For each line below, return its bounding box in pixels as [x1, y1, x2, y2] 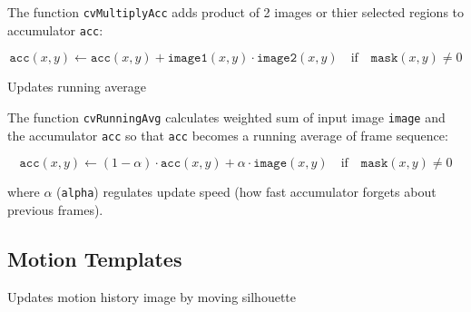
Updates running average [7, 77, 147, 96]
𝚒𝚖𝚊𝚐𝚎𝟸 [256, 52, 298, 65]
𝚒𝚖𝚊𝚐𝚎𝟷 [167, 52, 208, 65]
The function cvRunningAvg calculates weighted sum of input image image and [7, 107, 446, 126]
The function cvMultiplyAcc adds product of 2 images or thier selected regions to [7, 3, 465, 21]
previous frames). [7, 200, 103, 219]
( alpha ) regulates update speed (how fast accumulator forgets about [56, 182, 437, 201]
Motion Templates [7, 244, 182, 272]
